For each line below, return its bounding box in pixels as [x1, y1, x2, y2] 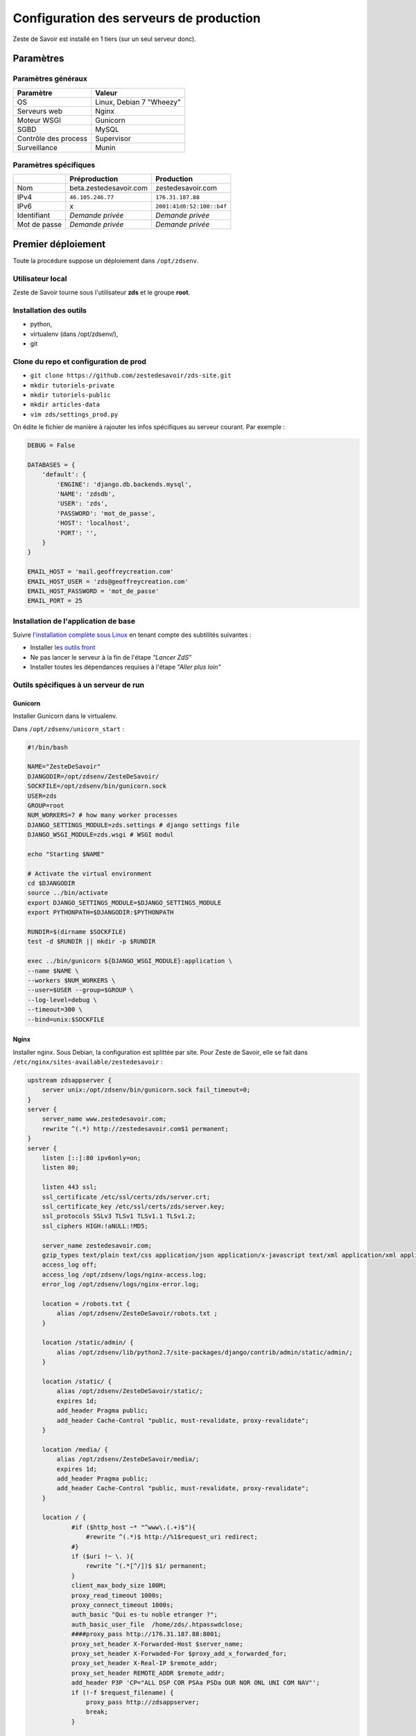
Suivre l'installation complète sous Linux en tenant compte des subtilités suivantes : [12, 631, 252, 639]
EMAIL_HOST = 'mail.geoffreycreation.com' [27, 568, 174, 576]
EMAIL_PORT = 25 [27, 597, 83, 605]
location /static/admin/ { [42, 1339, 135, 1346]
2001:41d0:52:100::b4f [155, 202, 227, 210]
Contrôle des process [17, 133, 88, 143]
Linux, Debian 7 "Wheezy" [94, 97, 181, 107]
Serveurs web [17, 106, 62, 116]
